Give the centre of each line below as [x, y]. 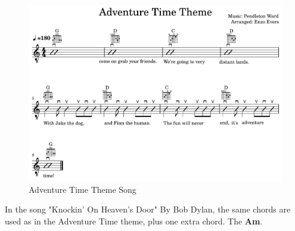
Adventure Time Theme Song [83, 189]
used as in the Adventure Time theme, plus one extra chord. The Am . [134, 221]
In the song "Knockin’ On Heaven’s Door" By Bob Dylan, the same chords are [148, 209]
